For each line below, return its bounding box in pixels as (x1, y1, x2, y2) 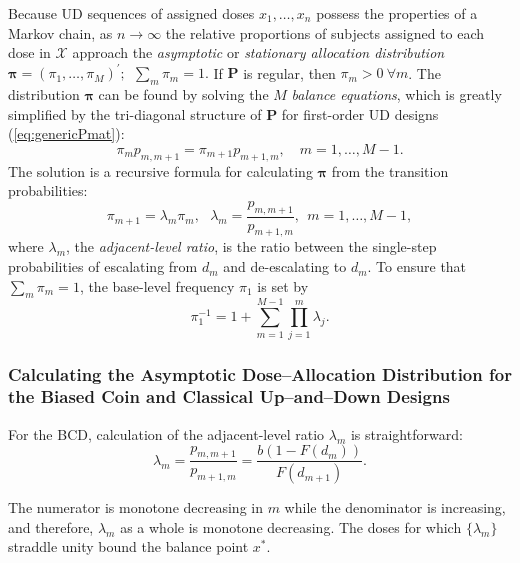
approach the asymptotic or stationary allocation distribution (72, 42, 445, 63)
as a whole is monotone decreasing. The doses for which (120, 516, 462, 537)
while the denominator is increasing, (284, 497, 506, 518)
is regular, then (243, 62, 336, 83)
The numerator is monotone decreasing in (8, 497, 263, 518)
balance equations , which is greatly (291, 84, 502, 105)
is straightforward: (350, 423, 463, 444)
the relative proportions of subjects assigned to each (165, 22, 485, 43)
